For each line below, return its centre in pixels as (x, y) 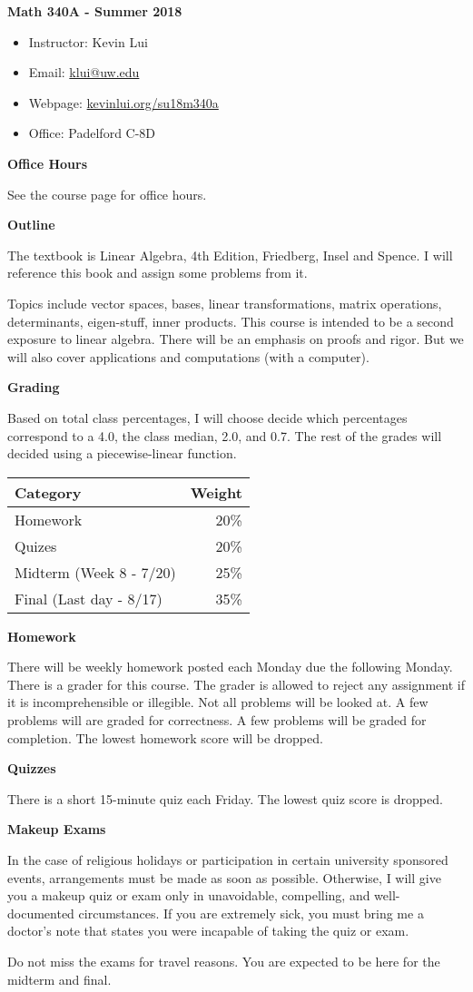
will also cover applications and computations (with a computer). (188, 356)
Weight (216, 492)
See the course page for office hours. (107, 194)
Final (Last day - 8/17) (89, 598)
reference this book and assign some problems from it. (158, 273)
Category (48, 492)
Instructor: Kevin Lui (88, 41)
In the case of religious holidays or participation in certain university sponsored (228, 860)
